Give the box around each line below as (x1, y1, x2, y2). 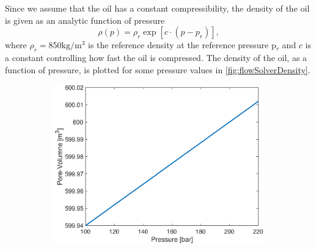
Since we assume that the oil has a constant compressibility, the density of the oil (5, 2, 310, 14)
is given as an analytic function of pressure (5, 13, 165, 26)
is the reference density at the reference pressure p (88, 38, 276, 51)
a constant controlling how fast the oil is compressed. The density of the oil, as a (5, 51, 307, 63)
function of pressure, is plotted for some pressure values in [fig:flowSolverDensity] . (5, 63, 310, 76)
